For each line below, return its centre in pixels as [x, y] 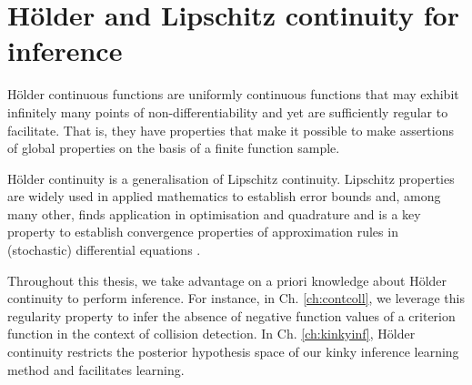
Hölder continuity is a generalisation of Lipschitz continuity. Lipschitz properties [231, 178]
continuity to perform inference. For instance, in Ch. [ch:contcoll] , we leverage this [236, 298]
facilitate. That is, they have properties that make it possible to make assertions [231, 130]
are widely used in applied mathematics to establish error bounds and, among [224, 196]
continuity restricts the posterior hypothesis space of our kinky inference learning [233, 352]
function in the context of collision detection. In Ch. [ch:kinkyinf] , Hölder [211, 334]
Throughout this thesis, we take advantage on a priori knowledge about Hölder [227, 280]
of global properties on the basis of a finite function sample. [174, 148]
